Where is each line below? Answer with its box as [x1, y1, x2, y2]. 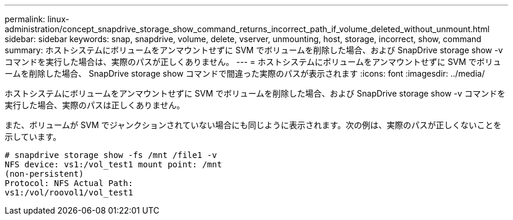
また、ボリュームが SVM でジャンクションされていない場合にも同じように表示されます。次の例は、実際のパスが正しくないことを [5, 120, 502, 130]
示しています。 [5, 132, 61, 142]
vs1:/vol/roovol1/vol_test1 [5, 188, 134, 197]
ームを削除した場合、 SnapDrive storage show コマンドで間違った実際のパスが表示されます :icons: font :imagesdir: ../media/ [5, 68, 485, 78]
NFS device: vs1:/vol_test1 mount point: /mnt [5, 160, 222, 169]
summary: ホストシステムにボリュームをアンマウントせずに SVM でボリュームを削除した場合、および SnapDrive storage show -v [5, 45, 503, 55]
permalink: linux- [5, 14, 70, 24]
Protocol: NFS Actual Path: [5, 178, 134, 188]
